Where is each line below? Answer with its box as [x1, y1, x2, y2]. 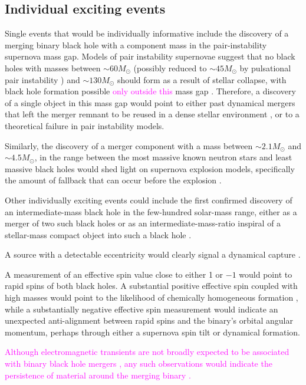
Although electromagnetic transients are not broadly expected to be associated [5, 345, 289, 358]
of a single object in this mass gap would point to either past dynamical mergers [5, 96, 295, 108]
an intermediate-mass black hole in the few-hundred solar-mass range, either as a [5, 205, 297, 218]
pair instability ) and [5, 73, 80, 85]
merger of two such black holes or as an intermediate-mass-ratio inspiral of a [5, 217, 281, 229]
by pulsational [239, 61, 291, 74]
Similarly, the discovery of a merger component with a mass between [5, 139, 253, 152]
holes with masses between [5, 61, 101, 74]
